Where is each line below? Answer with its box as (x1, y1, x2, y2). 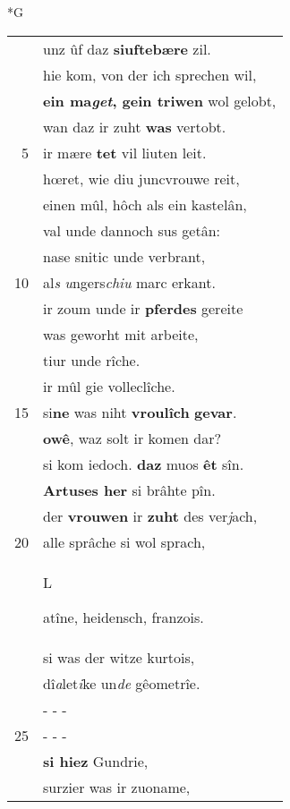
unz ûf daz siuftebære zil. (43, 38, 211, 59)
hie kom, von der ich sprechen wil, (43, 64, 257, 85)
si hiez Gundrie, (43, 750, 149, 771)
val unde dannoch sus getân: (43, 219, 220, 241)
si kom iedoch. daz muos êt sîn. (43, 453, 244, 474)
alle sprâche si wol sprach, (43, 531, 206, 552)
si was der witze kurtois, (43, 646, 195, 668)
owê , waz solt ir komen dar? (43, 427, 221, 448)
